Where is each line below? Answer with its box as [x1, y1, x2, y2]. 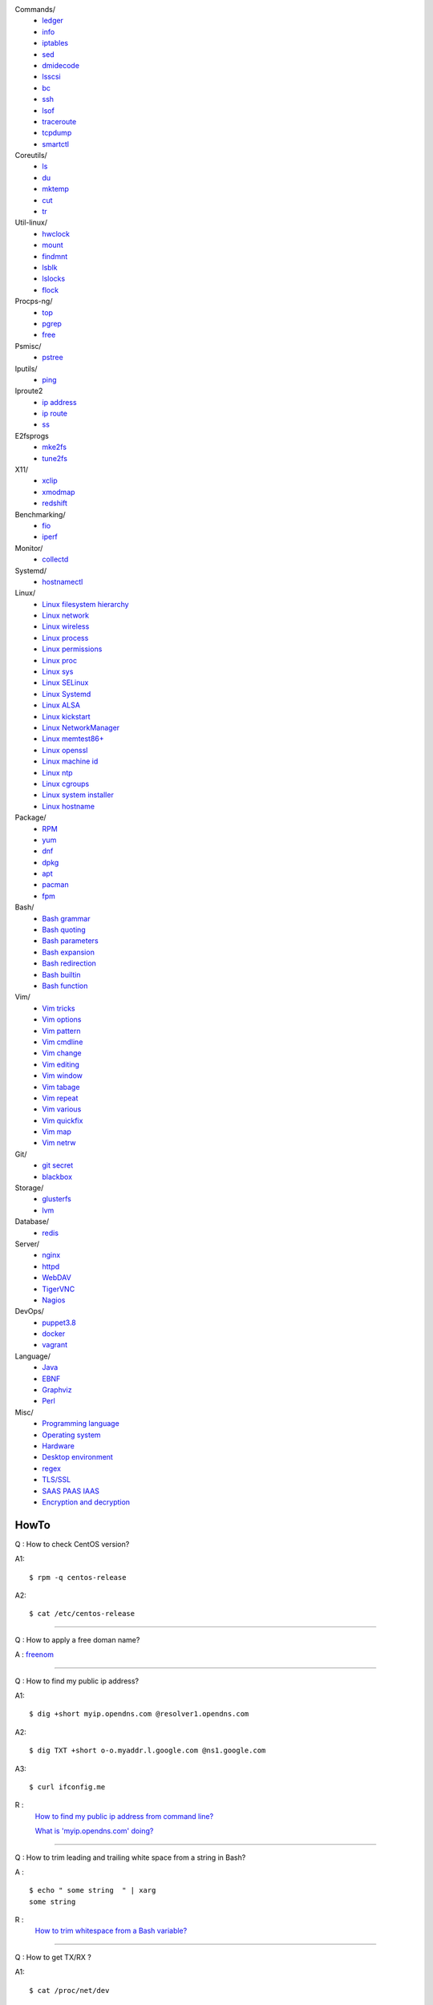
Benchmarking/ [14, 509, 66, 519]
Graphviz [42, 1385, 72, 1395]
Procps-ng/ [14, 297, 53, 306]
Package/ [14, 812, 47, 822]
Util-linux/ [14, 217, 48, 228]
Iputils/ [14, 363, 38, 373]
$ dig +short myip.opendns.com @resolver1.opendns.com [29, 1709, 249, 1719]
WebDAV [42, 1273, 71, 1282]
